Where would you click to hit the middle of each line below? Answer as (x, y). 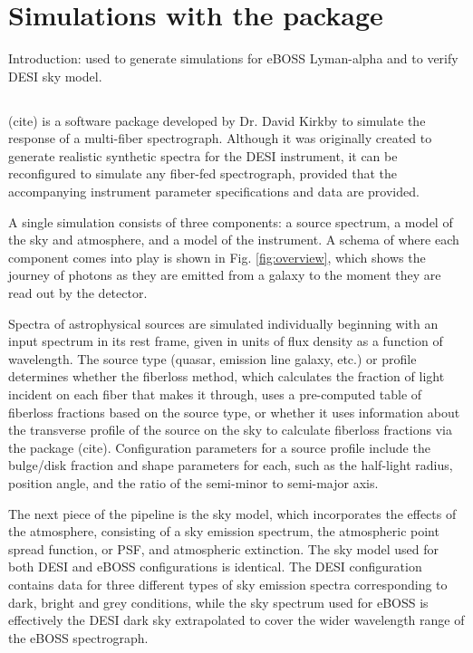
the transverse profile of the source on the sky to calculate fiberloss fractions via (230, 430)
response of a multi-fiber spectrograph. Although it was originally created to (220, 138)
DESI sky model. (55, 76)
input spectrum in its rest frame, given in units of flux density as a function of (226, 341)
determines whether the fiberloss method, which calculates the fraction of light (227, 376)
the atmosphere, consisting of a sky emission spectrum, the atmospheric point (224, 531)
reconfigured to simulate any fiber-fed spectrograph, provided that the (203, 173)
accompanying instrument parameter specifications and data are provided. (214, 192)
